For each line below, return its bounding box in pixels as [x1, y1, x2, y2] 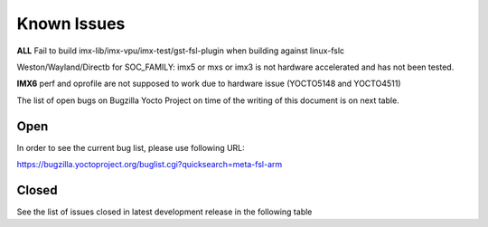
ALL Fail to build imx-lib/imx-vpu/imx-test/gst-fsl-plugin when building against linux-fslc [16, 45, 345, 56]
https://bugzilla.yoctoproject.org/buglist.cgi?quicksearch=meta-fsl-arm [16, 159, 283, 170]
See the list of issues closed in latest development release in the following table [16, 206, 313, 217]
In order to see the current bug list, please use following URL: [16, 142, 246, 153]
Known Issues [16, 14, 126, 33]
